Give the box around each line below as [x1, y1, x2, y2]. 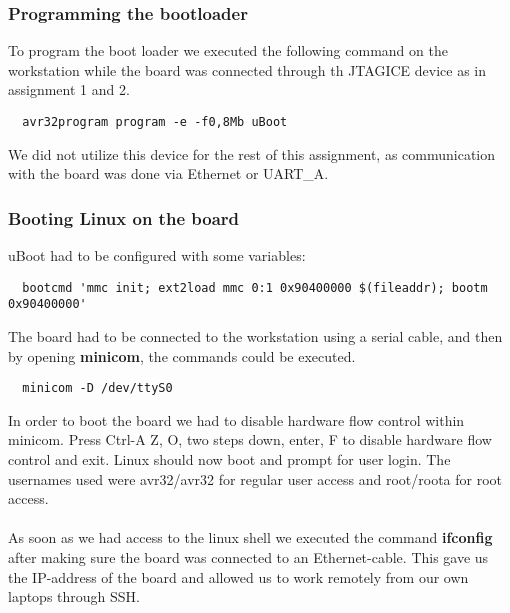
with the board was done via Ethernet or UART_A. [8, 163, 329, 184]
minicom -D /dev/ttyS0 [22, 381, 173, 396]
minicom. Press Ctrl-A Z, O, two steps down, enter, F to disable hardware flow [8, 429, 492, 450]
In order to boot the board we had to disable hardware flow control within [8, 409, 465, 430]
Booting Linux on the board [8, 205, 240, 230]
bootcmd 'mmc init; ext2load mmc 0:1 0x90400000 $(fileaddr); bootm [22, 280, 488, 295]
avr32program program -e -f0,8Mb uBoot [22, 115, 288, 129]
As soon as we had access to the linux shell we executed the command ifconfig [8, 527, 493, 548]
